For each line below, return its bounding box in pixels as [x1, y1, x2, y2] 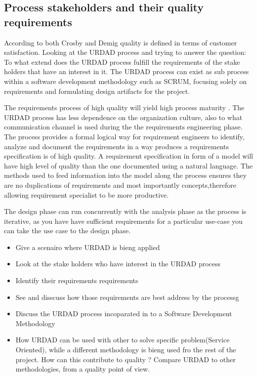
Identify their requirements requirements [15, 275, 138, 286]
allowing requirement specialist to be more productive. [4, 189, 169, 200]
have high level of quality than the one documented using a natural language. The [4, 160, 253, 170]
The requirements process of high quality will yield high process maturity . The [4, 102, 245, 113]
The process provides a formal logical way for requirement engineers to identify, [4, 131, 245, 141]
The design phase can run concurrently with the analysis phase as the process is [4, 206, 247, 216]
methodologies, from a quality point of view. [15, 364, 150, 374]
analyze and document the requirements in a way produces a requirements [4, 141, 229, 151]
